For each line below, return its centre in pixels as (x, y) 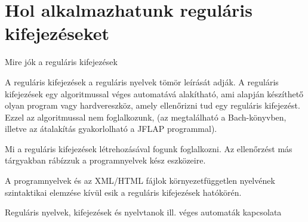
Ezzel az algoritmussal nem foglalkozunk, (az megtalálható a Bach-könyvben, (146, 117)
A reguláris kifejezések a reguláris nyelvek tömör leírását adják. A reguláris (142, 81)
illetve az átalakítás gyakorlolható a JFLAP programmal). (111, 129)
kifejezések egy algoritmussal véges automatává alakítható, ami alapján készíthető (154, 93)
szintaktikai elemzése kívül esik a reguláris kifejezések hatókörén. (123, 192)
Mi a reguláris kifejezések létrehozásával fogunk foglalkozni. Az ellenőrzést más (149, 148)
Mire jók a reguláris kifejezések (61, 62)
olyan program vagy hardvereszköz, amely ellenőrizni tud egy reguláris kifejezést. (153, 105)
